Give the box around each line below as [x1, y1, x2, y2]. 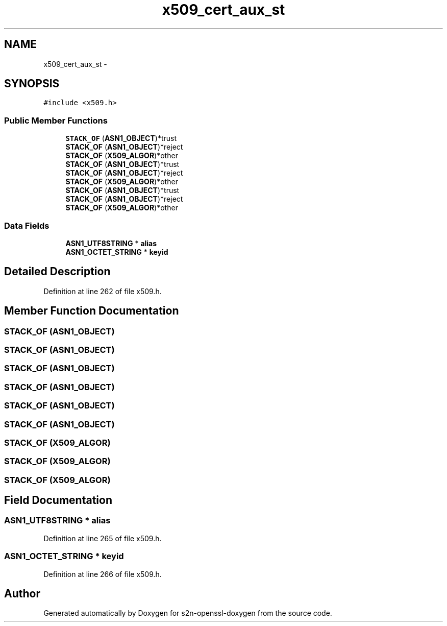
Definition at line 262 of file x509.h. [43, 286, 162, 296]
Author [4, 587, 40, 600]
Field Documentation [4, 494, 112, 507]
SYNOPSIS [4, 77, 60, 90]
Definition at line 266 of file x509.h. [43, 569, 162, 579]
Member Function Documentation [4, 304, 179, 318]
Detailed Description [4, 265, 111, 278]
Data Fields [4, 220, 49, 231]
